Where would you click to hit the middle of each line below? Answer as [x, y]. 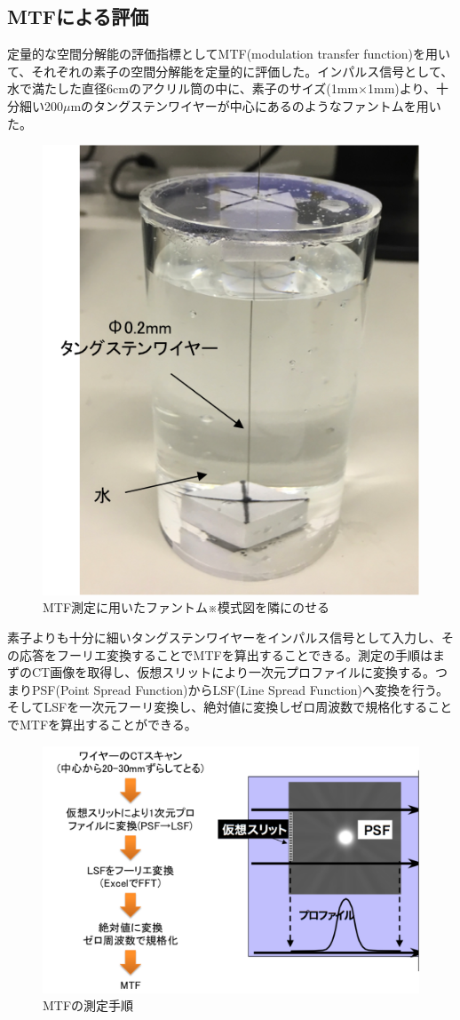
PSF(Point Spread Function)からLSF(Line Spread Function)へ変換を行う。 [240, 689]
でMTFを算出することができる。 [102, 725]
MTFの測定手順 [88, 1005]
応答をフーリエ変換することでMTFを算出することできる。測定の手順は [226, 654]
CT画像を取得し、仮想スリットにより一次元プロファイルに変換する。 [233, 672]
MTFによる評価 [78, 16]
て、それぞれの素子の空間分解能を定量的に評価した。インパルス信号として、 [230, 71]
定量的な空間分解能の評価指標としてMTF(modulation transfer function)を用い [229, 54]
